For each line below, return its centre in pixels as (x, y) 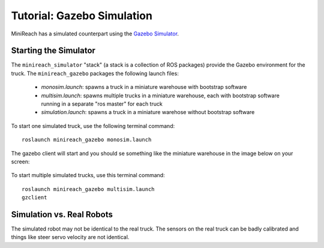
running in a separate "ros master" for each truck (102, 104)
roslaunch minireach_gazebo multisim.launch (88, 189)
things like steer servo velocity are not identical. (70, 237)
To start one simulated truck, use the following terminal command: (93, 126)
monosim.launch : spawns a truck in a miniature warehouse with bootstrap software (144, 87)
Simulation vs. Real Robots (62, 214)
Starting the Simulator (53, 51)
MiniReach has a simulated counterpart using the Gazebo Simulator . (95, 34)
